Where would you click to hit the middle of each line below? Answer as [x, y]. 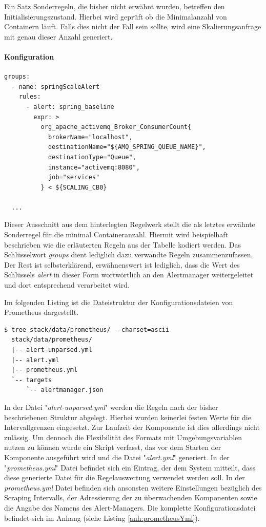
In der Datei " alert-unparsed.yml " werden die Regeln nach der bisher [111, 407]
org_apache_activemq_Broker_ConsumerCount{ [116, 127]
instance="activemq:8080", [94, 167]
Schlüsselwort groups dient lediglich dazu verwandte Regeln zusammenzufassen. [129, 255]
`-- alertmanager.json [65, 390]
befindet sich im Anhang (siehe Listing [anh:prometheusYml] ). [102, 517]
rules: [30, 97]
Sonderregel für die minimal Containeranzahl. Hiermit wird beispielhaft [116, 234]
